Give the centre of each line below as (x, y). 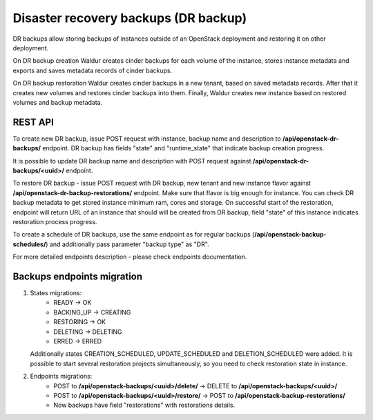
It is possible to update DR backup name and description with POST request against (132, 161)
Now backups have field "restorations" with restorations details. (144, 405)
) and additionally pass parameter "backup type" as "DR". (128, 244)
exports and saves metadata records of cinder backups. (93, 70)
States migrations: (56, 293)
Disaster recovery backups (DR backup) (130, 18)
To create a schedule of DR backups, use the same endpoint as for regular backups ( (134, 234)
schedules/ (29, 244)
